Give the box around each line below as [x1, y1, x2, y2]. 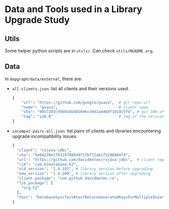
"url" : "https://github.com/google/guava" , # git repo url [21, 100, 151, 105]
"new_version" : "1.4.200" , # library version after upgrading [17, 171, 151, 176]
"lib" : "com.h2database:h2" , [17, 162, 78, 167]
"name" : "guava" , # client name [21, 104, 149, 110]
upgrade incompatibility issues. [12, 133, 78, 139]
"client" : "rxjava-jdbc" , [17, 147, 71, 152]
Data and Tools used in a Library [5, 4, 143, 15]
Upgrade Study [5, 14, 70, 26]
